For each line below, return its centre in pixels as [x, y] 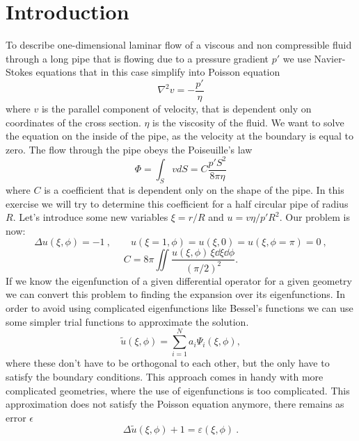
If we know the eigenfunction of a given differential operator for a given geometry [179, 280]
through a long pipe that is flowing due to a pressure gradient [137, 58]
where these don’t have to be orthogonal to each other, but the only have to [168, 363]
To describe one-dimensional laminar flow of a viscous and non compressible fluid [179, 45]
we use [297, 58]
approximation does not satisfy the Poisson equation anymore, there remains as [175, 404]
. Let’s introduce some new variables [90, 217]
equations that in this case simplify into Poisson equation [158, 72]
